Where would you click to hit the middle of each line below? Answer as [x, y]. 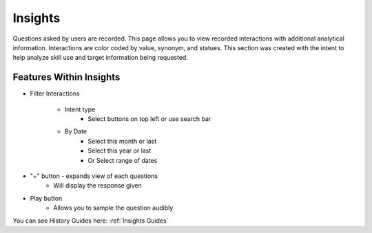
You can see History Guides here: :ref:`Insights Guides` [91, 221]
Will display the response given [97, 186]
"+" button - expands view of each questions [94, 176]
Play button [46, 198]
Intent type [80, 109]
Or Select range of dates [123, 160]
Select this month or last [122, 141]
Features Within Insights [66, 77]
